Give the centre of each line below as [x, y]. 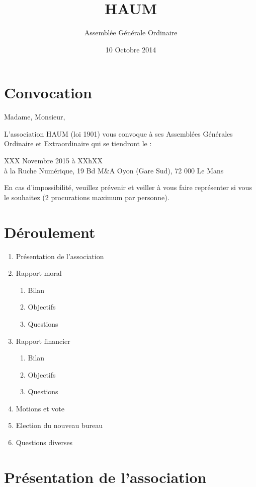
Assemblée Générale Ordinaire [131, 33]
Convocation [48, 93]
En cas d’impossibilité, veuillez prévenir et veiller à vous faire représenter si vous [128, 187]
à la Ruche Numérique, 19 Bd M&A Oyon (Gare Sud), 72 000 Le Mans [114, 170]
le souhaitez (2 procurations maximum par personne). [87, 197]
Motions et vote [40, 408]
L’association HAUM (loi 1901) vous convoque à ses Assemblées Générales [118, 133]
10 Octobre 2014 [131, 49]
